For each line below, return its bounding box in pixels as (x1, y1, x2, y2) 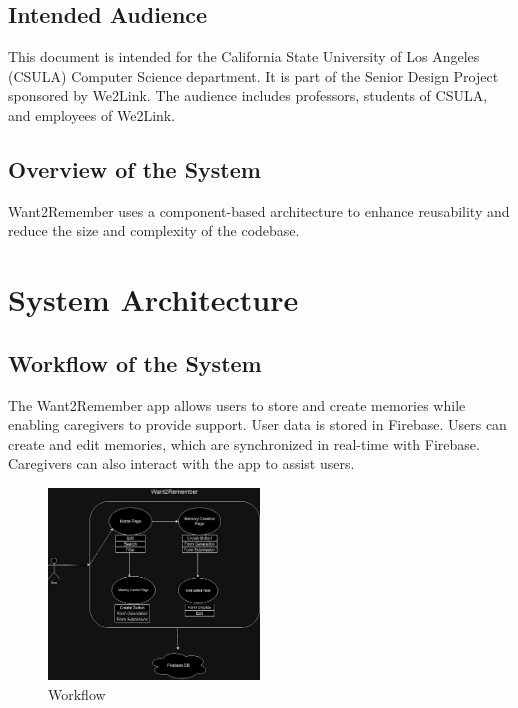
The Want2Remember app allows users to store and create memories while (8, 394, 466, 415)
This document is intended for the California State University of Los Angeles (8, 46, 480, 67)
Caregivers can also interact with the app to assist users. (8, 453, 355, 474)
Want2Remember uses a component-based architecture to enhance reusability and (8, 200, 510, 221)
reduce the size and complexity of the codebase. (8, 220, 300, 241)
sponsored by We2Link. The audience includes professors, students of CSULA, (8, 85, 488, 106)
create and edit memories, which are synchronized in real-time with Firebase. (8, 433, 480, 454)
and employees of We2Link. (8, 104, 176, 125)
